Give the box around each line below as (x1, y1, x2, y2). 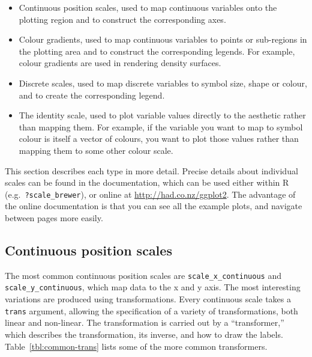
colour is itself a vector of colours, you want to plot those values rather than (19, 132, 299, 145)
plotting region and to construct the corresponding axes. (19, 13, 226, 25)
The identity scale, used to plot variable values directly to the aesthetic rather (19, 109, 306, 121)
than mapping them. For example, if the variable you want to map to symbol (19, 120, 303, 133)
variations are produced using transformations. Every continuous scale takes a (5, 293, 291, 305)
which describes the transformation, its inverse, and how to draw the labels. (5, 328, 283, 340)
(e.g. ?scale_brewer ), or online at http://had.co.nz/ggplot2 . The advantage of (5, 188, 296, 200)
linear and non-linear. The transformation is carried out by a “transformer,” (5, 316, 284, 329)
